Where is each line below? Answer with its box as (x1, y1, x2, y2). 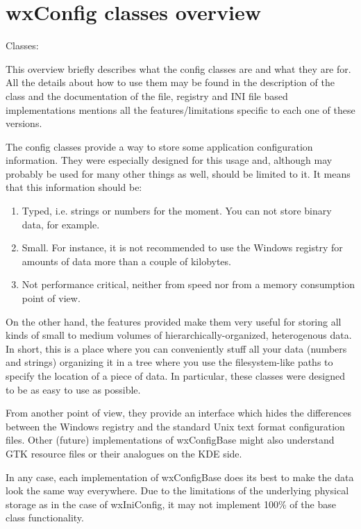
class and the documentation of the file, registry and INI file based (6, 88, 288, 103)
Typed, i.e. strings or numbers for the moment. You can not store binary (22, 203, 332, 218)
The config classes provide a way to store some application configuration (6, 139, 313, 153)
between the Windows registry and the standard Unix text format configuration (6, 419, 345, 433)
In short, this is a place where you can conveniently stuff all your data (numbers (6, 341, 347, 355)
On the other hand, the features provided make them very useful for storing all (6, 314, 342, 328)
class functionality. (6, 510, 84, 525)
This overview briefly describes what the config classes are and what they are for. (6, 61, 351, 76)
